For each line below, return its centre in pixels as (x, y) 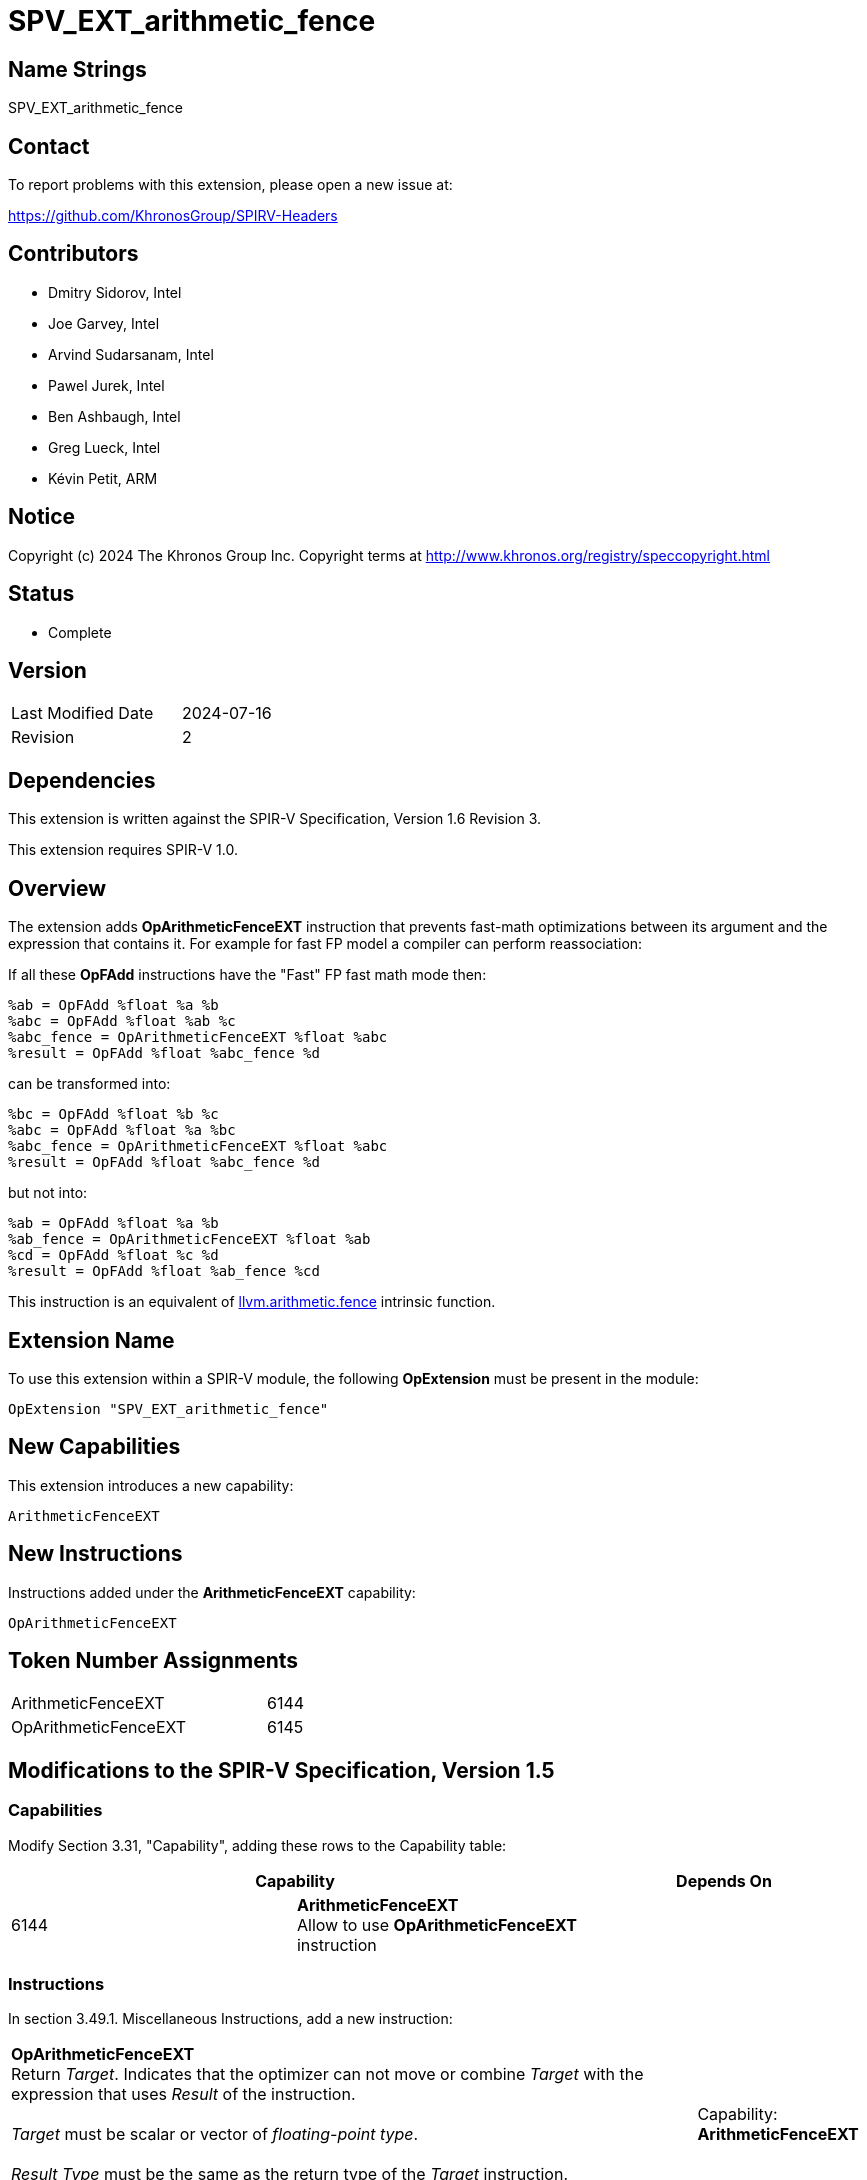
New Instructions (95, 1554)
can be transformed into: (89, 1084)
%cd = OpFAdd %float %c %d (113, 1255)
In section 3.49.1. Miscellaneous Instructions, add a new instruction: (230, 2019)
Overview (57, 888)
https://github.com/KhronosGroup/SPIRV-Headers (173, 216)
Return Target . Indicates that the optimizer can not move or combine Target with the (327, 2074)
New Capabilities (94, 1447)
